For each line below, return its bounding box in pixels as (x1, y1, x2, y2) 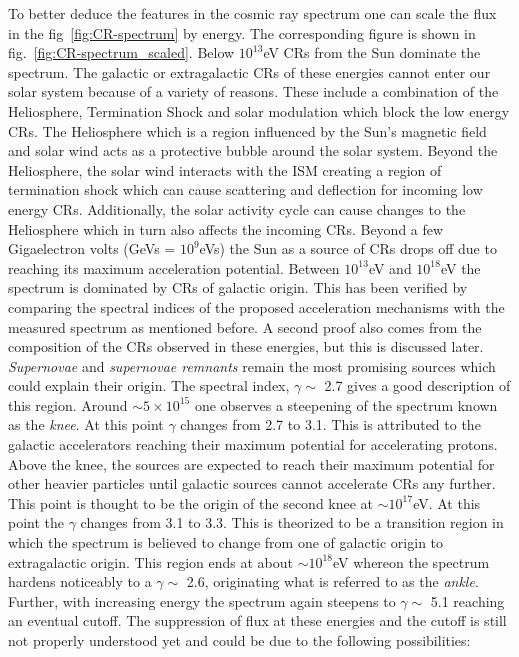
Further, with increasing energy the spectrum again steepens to (8, 590, 396, 611)
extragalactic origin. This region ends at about (8, 551, 293, 572)
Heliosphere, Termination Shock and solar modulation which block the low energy (8, 100, 510, 121)
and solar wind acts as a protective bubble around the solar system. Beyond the (8, 140, 498, 161)
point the (8, 512, 65, 533)
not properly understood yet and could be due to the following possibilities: (8, 630, 471, 650)
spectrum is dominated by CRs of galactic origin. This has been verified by (8, 277, 468, 298)
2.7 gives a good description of (324, 375, 511, 396)
